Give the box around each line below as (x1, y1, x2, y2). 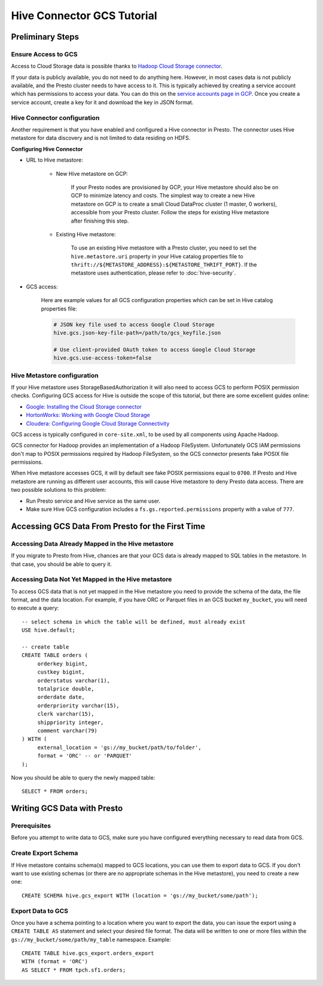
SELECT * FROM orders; (22, 788, 89, 795)
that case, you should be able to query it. (11, 560, 112, 568)
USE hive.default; (22, 627, 76, 634)
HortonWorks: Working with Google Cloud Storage (26, 412, 150, 419)
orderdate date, (37, 694, 85, 701)
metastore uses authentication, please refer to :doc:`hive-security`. (71, 269, 236, 276)
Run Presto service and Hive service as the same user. (26, 497, 161, 504)
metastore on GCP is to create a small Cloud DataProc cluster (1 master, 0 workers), (71, 200, 278, 208)
